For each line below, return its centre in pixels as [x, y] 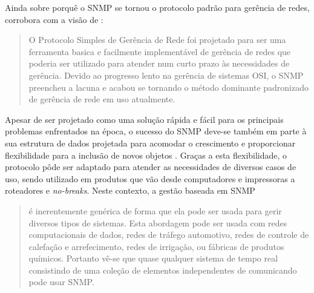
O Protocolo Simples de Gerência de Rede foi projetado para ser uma [157, 40]
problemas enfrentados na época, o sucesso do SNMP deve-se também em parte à [156, 131]
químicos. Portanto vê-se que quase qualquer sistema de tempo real [153, 258]
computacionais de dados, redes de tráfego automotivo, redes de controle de [169, 235]
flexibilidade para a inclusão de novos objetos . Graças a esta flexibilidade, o [146, 155]
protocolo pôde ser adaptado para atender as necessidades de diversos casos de [151, 167]
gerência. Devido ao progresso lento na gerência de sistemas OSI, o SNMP [166, 75]
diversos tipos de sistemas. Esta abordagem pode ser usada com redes [158, 222]
